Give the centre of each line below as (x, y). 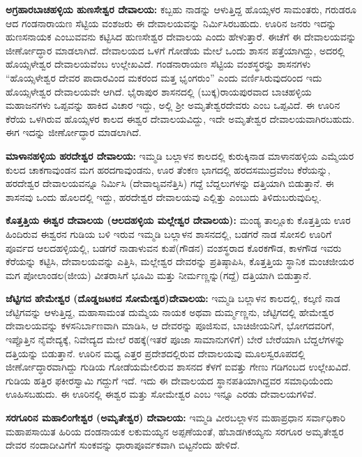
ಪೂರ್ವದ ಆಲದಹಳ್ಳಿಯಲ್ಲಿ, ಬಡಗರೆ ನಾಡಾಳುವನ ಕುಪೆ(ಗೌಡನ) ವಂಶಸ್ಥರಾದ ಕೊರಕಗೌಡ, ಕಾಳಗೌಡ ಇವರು (174, 247)
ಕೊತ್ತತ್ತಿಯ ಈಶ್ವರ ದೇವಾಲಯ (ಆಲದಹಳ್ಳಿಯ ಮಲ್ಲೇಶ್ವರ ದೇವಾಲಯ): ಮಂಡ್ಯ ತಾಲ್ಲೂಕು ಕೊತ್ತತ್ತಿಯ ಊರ (178, 220)
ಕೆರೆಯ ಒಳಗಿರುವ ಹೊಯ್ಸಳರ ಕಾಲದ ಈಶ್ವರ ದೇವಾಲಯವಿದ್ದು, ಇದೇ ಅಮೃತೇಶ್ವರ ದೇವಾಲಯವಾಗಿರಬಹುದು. (180, 118)
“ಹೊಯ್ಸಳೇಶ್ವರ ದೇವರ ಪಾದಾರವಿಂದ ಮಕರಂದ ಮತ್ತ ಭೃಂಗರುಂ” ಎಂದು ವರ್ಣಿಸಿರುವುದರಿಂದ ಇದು (164, 77)
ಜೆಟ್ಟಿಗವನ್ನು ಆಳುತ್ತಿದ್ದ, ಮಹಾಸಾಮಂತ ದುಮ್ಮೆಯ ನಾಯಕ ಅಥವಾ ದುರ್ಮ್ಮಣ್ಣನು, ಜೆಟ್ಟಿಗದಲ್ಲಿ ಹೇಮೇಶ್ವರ (170, 312)
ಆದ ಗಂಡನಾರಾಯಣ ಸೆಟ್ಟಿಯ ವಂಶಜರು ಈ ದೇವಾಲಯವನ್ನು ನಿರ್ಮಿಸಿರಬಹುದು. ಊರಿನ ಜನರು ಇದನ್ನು (171, 23)
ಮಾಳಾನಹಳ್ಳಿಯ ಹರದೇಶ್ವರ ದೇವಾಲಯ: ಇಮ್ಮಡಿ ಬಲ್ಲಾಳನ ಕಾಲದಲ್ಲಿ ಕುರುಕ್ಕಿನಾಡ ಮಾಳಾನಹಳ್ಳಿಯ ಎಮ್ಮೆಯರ (180, 155)
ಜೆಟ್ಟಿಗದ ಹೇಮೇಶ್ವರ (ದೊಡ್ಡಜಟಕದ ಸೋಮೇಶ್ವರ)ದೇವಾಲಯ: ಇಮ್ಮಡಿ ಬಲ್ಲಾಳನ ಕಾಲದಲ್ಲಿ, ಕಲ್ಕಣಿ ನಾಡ (173, 298)
